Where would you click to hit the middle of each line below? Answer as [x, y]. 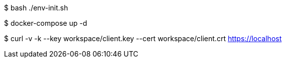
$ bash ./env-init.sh [36, 8]
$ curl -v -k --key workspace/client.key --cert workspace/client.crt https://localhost [143, 38]
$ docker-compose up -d [46, 23]
